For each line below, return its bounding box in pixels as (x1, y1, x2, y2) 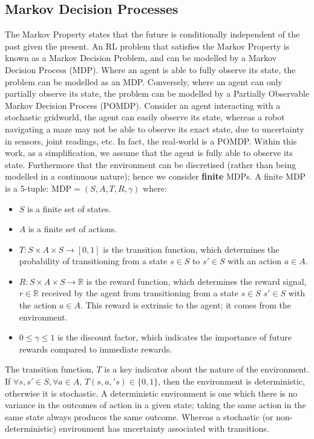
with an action (227, 255, 282, 267)
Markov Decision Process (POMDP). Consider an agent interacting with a (5, 99, 281, 111)
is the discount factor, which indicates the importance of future (57, 331, 292, 343)
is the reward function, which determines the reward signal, (86, 275, 307, 287)
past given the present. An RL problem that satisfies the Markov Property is (5, 39, 290, 52)
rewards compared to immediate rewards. (19, 342, 172, 355)
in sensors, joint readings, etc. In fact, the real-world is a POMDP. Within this (5, 134, 297, 147)
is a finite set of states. (27, 202, 111, 215)
